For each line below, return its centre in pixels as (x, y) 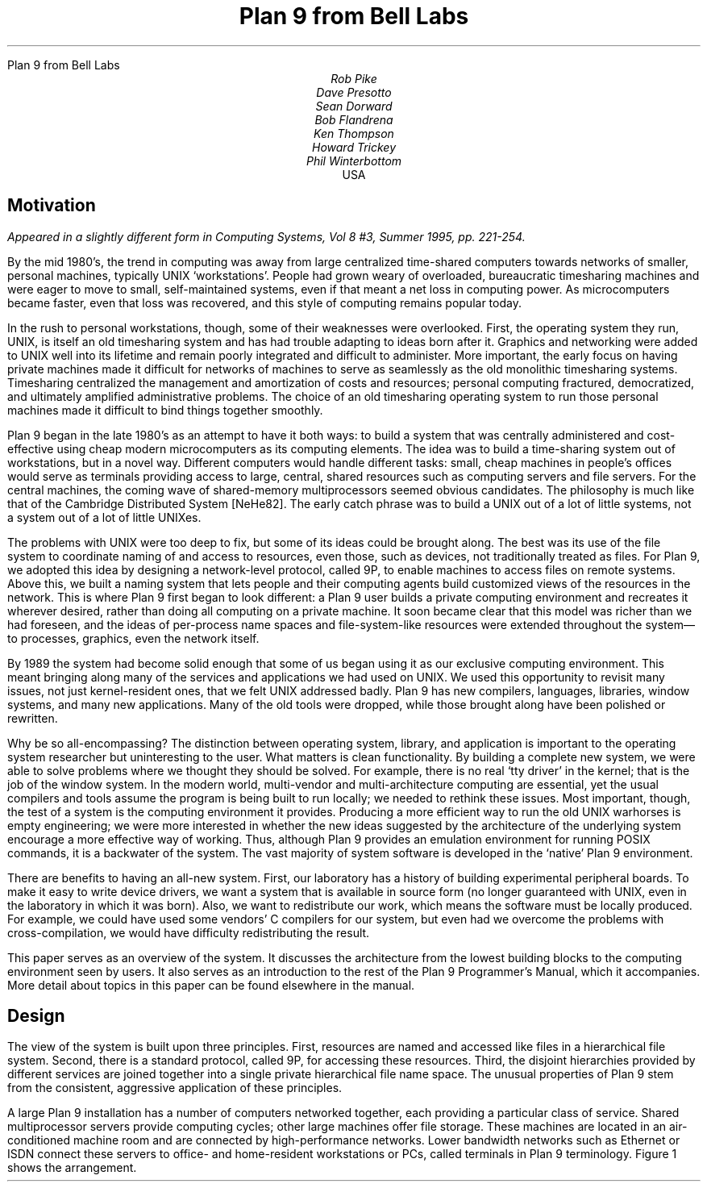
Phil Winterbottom (354, 160)
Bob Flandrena (354, 119)
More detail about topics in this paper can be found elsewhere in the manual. (211, 985)
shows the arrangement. (72, 1168)
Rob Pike (354, 78)
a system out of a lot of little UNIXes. (104, 517)
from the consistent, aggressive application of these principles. (175, 1088)
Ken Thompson (354, 133)
